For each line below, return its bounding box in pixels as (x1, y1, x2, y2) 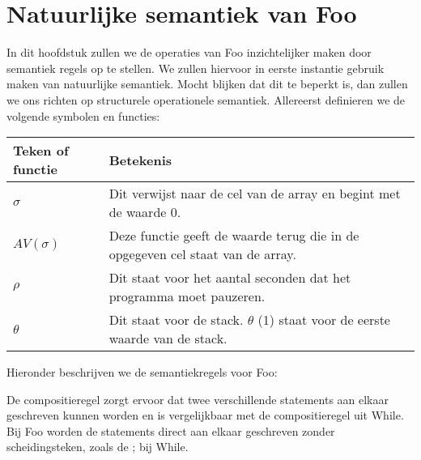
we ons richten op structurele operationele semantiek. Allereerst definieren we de (6, 91, 406, 108)
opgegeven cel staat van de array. (108, 245, 296, 264)
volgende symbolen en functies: (6, 107, 160, 124)
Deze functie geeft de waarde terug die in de (108, 226, 359, 245)
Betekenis (108, 150, 172, 169)
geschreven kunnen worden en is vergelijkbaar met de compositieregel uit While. (6, 407, 404, 424)
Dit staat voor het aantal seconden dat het (108, 268, 351, 287)
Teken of (13, 141, 69, 160)
